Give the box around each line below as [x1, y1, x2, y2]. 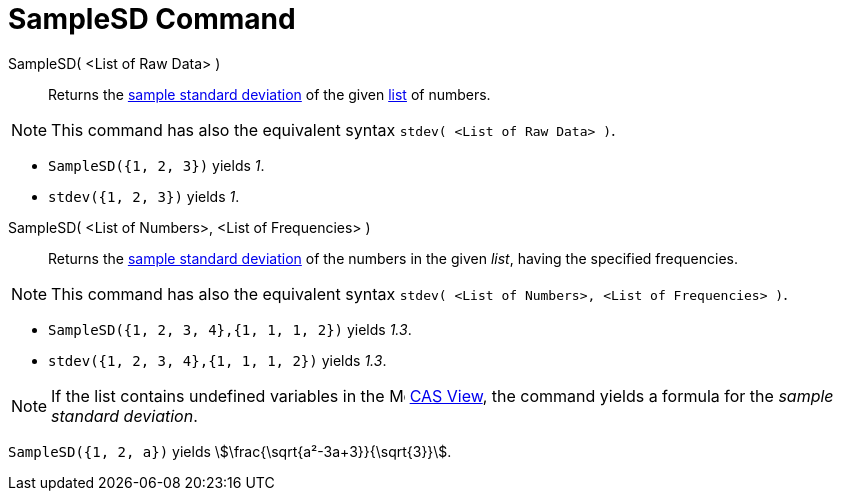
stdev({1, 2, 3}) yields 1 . [48, 187, 240, 205]
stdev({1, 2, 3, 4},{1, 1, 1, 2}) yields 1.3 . [48, 351, 387, 369]
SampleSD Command [8, 2, 296, 36]
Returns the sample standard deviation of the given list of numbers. [48, 85, 491, 103]
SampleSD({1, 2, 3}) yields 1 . [48, 156, 265, 174]
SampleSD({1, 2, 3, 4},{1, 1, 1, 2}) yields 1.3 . [48, 320, 412, 338]
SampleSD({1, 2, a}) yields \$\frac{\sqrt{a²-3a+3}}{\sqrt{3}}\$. [8, 442, 452, 460]
